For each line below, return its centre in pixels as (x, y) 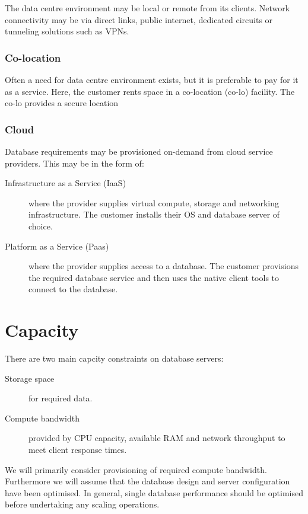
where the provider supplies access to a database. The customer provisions (163, 266)
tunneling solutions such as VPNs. (67, 31)
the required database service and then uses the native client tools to (154, 277)
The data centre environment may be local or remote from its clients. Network (147, 8)
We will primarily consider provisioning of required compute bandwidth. (136, 469)
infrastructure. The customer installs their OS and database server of (154, 214)
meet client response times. (78, 450)
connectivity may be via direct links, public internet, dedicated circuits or (139, 19)
